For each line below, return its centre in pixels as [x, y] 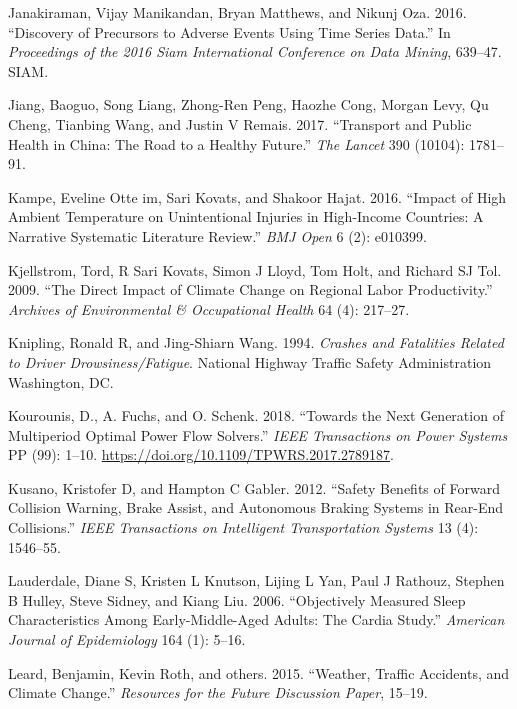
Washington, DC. [61, 381]
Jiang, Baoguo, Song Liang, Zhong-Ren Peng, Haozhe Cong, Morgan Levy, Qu [248, 104]
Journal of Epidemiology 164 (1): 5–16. [127, 639]
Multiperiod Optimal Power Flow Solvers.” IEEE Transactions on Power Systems [258, 434]
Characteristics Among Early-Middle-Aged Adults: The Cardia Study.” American [256, 619]
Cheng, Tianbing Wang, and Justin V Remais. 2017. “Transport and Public [240, 123]
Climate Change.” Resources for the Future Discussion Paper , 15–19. [218, 692]
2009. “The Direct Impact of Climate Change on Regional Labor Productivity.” [250, 289]
